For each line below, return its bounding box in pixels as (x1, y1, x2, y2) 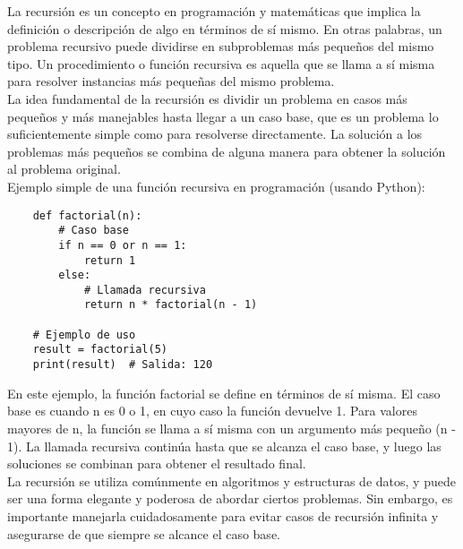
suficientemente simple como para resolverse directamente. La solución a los (7, 124, 423, 143)
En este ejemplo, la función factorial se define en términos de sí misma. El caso (7, 383, 441, 402)
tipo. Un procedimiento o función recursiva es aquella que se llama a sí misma (7, 54, 435, 73)
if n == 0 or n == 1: (58, 238, 187, 252)
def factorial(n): (32, 209, 142, 222)
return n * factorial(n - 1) (83, 298, 258, 312)
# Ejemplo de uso (32, 328, 136, 341)
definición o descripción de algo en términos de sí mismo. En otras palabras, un (7, 19, 442, 38)
